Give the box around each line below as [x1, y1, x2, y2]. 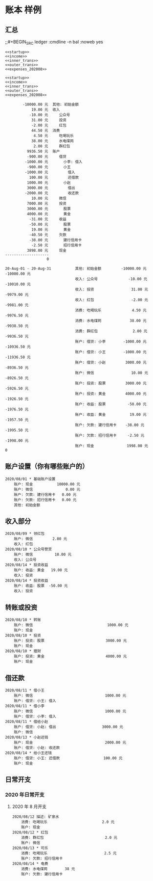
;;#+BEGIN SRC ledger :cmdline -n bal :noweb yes [5, 39, 104, 46]
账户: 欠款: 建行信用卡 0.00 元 [14, 492, 77, 497]
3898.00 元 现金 [26, 248, 67, 253]
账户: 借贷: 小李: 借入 [14, 714, 56, 719]
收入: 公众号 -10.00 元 [75, 276, 148, 281]
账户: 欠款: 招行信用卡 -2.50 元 [75, 433, 145, 438]
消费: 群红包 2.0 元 [21, 835, 118, 840]
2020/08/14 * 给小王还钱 [5, 750, 52, 756]
